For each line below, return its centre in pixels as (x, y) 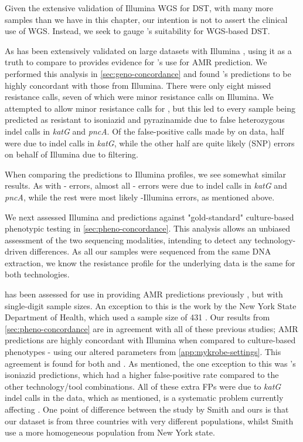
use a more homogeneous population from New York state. (110, 432)
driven (16, 251)
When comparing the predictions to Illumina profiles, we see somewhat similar (146, 174)
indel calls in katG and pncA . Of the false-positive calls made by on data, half (144, 131)
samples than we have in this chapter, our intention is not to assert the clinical (146, 19)
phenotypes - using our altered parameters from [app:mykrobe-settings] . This (143, 352)
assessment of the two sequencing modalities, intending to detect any (128, 240)
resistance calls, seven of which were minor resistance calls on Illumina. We (139, 97)
